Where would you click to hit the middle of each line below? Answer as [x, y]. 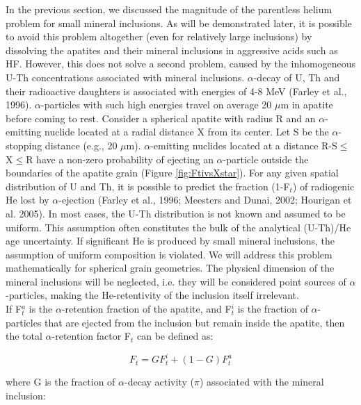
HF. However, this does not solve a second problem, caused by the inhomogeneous [181, 64]
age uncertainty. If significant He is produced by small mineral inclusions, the [170, 241]
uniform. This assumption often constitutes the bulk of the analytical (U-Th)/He [178, 227]
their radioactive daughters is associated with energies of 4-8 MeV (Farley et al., [176, 91]
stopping [24, 145]
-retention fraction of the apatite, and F [146, 309]
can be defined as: [175, 336]
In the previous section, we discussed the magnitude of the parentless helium [169, 9]
